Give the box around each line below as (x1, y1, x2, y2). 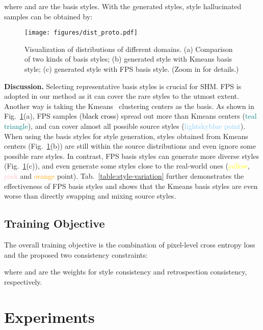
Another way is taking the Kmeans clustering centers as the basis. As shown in (4, 100, 254, 111)
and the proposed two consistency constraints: (4, 249, 148, 260)
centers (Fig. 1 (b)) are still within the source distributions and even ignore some (4, 141, 256, 151)
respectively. (4, 276, 42, 287)
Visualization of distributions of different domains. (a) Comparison (24, 43, 233, 54)
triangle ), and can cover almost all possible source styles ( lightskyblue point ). (4, 121, 246, 131)
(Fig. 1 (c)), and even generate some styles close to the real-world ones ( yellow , (4, 160, 250, 171)
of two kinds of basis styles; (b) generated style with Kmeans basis (24, 53, 232, 64)
